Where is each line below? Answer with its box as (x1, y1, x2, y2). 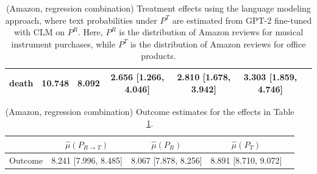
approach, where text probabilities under (5, 13, 157, 26)
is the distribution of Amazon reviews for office (130, 37, 306, 50)
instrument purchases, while (11, 37, 116, 50)
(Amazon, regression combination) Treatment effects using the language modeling (6, 2, 311, 14)
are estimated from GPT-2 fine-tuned (172, 13, 312, 26)
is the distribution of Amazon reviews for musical (119, 26, 304, 38)
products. (141, 49, 176, 62)
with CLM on (13, 26, 65, 38)
